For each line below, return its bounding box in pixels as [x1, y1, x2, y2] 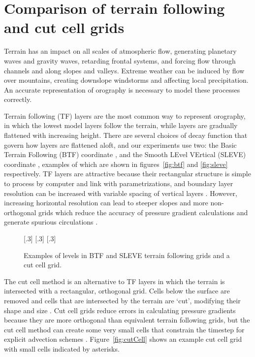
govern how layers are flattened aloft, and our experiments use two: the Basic [4, 139, 237, 150]
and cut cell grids [4, 17, 125, 37]
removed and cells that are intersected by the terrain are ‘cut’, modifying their [4, 295, 241, 305]
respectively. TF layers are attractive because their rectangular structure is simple [4, 168, 251, 179]
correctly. [4, 94, 32, 104]
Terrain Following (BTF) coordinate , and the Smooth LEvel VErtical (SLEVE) [4, 149, 246, 160]
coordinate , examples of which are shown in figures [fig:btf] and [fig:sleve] [4, 159, 228, 169]
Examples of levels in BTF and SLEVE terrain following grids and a [24, 250, 230, 260]
